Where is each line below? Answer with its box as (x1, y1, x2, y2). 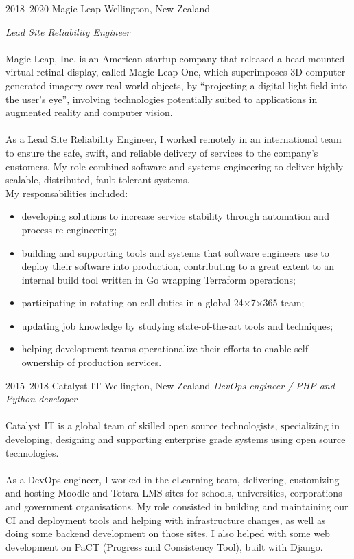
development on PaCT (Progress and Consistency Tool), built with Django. (5, 539, 323, 554)
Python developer (5, 391, 78, 406)
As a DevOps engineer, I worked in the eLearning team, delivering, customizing (5, 472, 340, 486)
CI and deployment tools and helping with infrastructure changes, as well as (5, 512, 326, 527)
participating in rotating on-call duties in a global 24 (21, 295, 244, 310)
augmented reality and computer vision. (5, 105, 173, 119)
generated (5, 78, 47, 92)
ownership (21, 355, 64, 369)
